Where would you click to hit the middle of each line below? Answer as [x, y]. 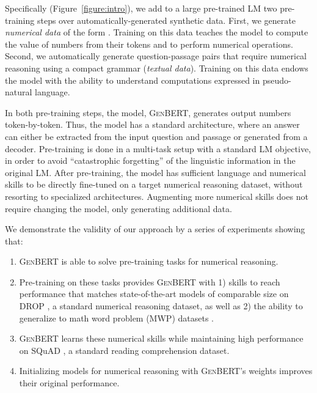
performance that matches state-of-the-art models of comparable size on [154, 294]
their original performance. [69, 383]
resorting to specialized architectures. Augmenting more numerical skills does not [157, 196]
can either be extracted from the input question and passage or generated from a [156, 136]
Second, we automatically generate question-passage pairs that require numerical [156, 56]
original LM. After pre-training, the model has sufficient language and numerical [155, 172]
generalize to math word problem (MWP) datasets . [116, 318]
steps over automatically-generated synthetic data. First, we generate [166, 20]
